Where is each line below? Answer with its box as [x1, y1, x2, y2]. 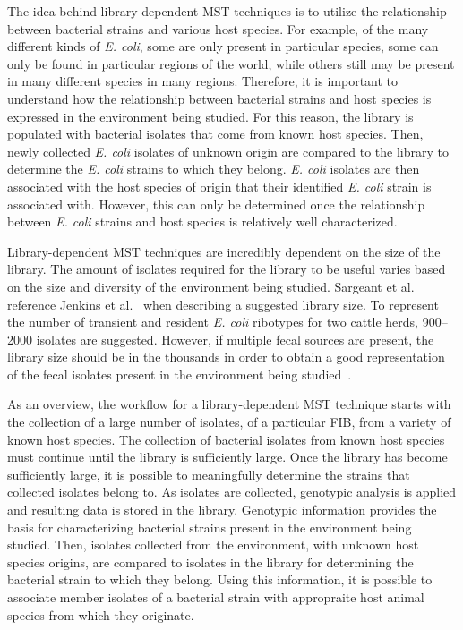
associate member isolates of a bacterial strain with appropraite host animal [7, 588, 424, 606]
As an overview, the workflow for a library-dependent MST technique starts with [7, 395, 451, 413]
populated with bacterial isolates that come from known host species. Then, [7, 124, 424, 143]
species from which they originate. [7, 605, 194, 624]
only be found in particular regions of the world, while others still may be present [7, 54, 455, 72]
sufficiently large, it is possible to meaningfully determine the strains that [7, 464, 410, 483]
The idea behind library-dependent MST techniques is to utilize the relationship [7, 2, 447, 20]
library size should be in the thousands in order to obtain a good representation [7, 347, 445, 366]
